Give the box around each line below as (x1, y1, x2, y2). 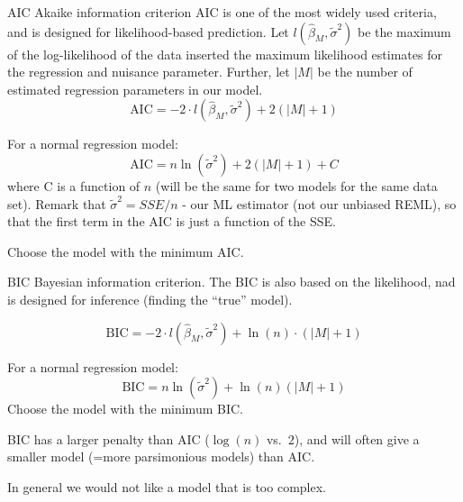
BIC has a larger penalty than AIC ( (7, 429, 210, 448)
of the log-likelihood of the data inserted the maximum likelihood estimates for (7, 44, 442, 63)
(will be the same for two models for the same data (155, 176, 438, 195)
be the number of (317, 62, 413, 81)
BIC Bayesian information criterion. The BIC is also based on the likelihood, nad (7, 272, 456, 291)
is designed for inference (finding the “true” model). (7, 289, 293, 308)
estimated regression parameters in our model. (7, 79, 263, 98)
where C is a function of (7, 176, 141, 195)
